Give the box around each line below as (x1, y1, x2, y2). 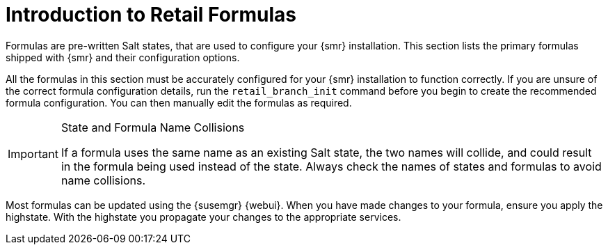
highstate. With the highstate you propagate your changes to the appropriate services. (6, 210, 401, 223)
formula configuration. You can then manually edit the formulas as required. (6, 96, 352, 109)
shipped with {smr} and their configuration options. (6, 51, 240, 63)
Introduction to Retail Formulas (6, 3, 296, 26)
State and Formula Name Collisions (61, 120, 245, 134)
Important (8, 146, 58, 161)
